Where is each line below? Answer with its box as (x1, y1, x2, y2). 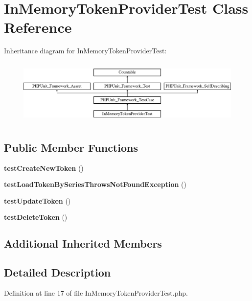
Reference (4, 17, 72, 37)
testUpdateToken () (4, 195, 71, 206)
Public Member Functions (4, 139, 138, 155)
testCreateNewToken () (4, 162, 84, 173)
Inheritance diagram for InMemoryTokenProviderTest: (4, 46, 167, 56)
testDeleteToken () (4, 212, 68, 222)
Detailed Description (4, 265, 111, 280)
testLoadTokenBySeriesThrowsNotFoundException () (4, 179, 186, 189)
